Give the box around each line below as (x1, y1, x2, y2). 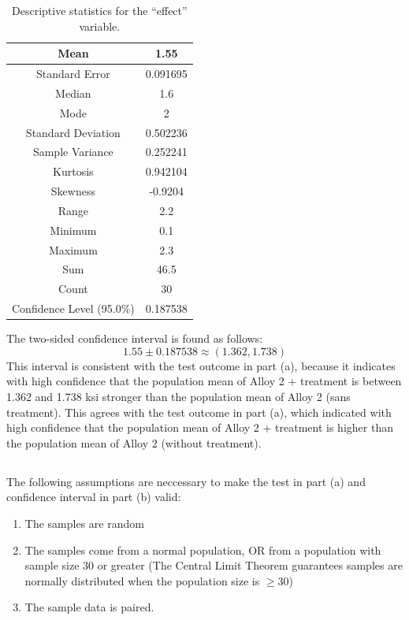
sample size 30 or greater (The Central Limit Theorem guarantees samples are (24, 557, 403, 574)
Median (55, 84, 91, 101)
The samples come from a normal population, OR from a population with (24, 541, 381, 558)
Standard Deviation (25, 124, 121, 140)
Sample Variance (32, 143, 113, 160)
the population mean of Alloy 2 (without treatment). (6, 434, 262, 451)
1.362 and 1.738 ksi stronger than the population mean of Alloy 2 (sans (6, 388, 351, 405)
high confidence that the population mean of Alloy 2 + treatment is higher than (6, 419, 393, 436)
